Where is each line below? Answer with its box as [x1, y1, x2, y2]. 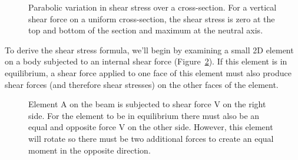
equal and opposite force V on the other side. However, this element [28, 121, 273, 133]
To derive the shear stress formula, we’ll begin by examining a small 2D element [5, 43, 294, 56]
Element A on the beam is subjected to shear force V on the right [28, 98, 266, 110]
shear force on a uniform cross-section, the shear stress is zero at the [28, 12, 275, 25]
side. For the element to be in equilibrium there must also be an [28, 109, 260, 121]
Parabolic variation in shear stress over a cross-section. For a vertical [28, 1, 277, 13]
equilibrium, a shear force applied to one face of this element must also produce [5, 66, 292, 79]
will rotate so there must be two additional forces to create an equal [28, 132, 274, 144]
